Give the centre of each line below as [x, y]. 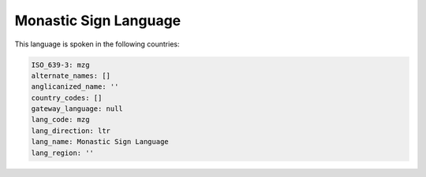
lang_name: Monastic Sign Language [100, 142]
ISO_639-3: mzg [60, 65]
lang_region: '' [63, 153]
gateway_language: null [77, 109]
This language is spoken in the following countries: [97, 44]
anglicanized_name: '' [75, 87]
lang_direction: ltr [71, 131]
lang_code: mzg [60, 120]
